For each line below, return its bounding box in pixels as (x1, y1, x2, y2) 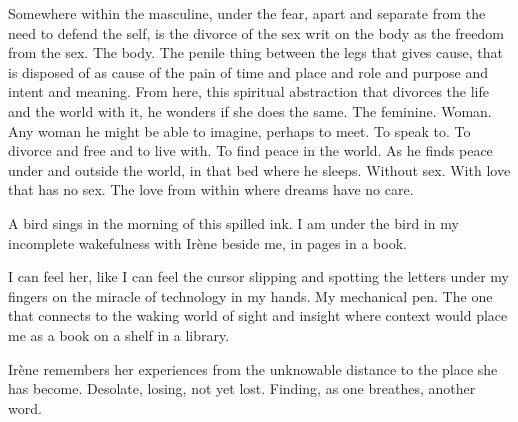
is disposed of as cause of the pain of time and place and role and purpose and (8, 61, 489, 82)
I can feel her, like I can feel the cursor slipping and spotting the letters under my (8, 266, 509, 287)
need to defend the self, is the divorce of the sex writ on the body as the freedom (8, 22, 504, 43)
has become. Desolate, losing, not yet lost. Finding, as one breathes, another (8, 378, 476, 399)
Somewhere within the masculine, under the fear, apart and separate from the (8, 3, 486, 23)
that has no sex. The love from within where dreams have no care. (8, 179, 414, 200)
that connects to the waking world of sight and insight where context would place (8, 305, 508, 326)
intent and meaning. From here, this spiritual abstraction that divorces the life (8, 81, 490, 102)
